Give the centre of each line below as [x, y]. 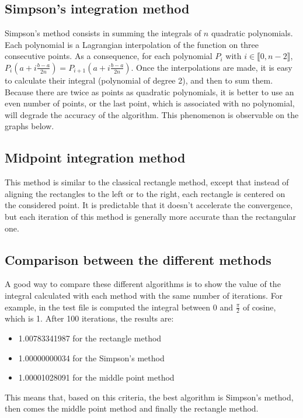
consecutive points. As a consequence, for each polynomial [109, 56]
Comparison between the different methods [138, 259]
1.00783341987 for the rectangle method [90, 338]
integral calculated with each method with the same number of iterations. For [144, 295]
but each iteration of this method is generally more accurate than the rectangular [150, 216]
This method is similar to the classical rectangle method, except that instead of [147, 182]
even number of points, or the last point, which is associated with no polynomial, [150, 103]
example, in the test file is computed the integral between [108, 307]
